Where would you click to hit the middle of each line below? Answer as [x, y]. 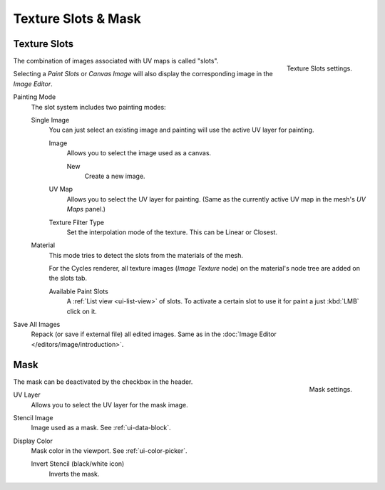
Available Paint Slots [78, 291]
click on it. [82, 311]
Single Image [50, 120]
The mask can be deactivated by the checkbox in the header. [103, 382]
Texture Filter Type [77, 222]
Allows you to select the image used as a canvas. [139, 153]
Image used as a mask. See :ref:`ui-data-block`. [101, 428]
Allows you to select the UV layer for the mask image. [109, 405]
